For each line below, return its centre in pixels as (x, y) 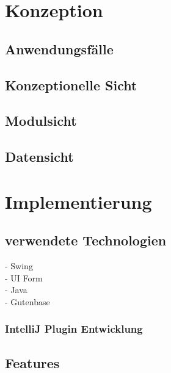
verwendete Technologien (86, 240)
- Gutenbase (27, 301)
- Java (16, 290)
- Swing (19, 266)
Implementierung (78, 201)
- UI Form (24, 277)
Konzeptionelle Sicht (71, 85)
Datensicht (39, 157)
